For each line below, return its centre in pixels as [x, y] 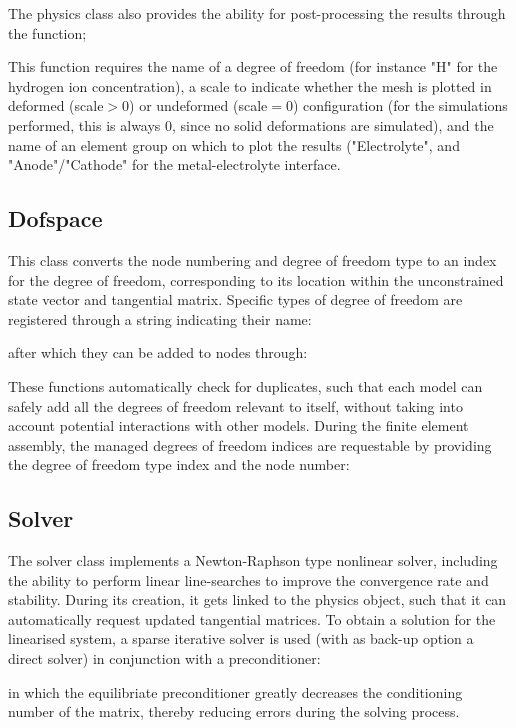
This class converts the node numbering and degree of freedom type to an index [252, 259]
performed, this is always [84, 124]
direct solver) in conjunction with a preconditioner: [164, 658]
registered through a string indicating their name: [160, 318]
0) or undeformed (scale [195, 105]
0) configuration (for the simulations [396, 105]
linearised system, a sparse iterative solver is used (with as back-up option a [241, 638]
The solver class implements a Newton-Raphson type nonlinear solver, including [253, 560]
